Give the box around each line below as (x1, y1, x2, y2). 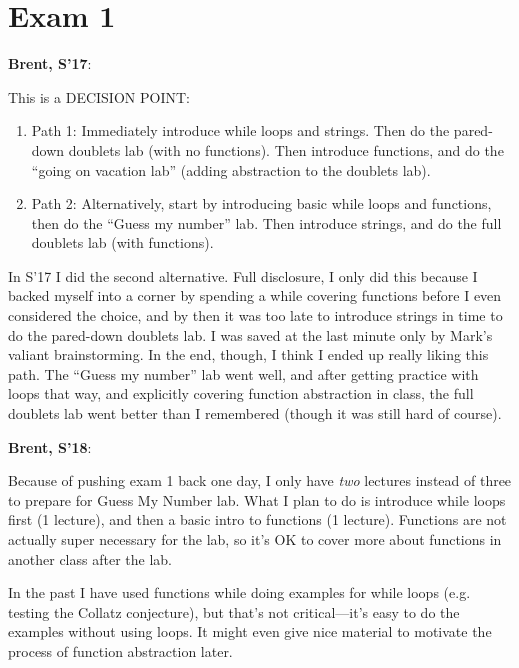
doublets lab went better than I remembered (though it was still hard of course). (8, 403, 502, 424)
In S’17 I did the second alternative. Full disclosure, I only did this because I (8, 265, 478, 286)
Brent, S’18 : (8, 436, 92, 457)
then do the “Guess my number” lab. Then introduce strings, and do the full (31, 212, 502, 233)
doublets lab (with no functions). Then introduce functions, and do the (68, 139, 504, 160)
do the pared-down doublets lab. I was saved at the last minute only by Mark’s (8, 324, 493, 345)
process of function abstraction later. (8, 640, 233, 661)
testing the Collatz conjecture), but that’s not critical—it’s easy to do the (8, 601, 460, 622)
